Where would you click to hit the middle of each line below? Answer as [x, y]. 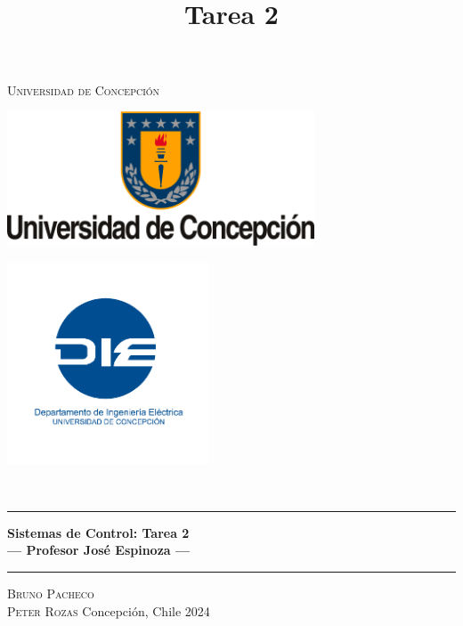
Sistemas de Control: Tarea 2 [98, 532]
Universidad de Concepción [84, 89]
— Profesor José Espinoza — [99, 550]
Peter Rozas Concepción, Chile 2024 [109, 610]
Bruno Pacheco [51, 593]
